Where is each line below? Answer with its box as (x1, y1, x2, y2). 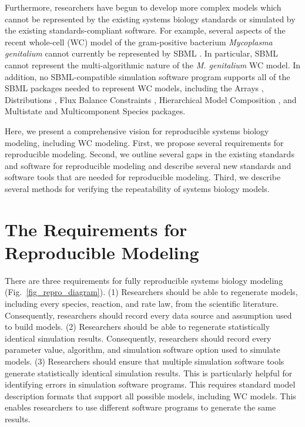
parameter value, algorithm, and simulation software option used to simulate (5, 343, 280, 356)
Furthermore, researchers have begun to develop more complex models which (5, 1, 281, 13)
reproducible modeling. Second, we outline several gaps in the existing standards (5, 148, 294, 160)
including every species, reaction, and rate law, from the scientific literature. (5, 297, 279, 309)
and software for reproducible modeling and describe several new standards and (5, 159, 291, 171)
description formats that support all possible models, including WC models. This (5, 389, 296, 402)
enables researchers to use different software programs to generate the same (5, 401, 276, 413)
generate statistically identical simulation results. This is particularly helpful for (5, 366, 293, 379)
